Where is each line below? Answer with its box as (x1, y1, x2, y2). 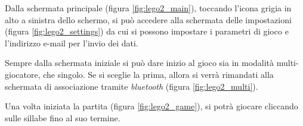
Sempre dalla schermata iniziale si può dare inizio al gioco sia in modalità (5, 56, 274, 69)
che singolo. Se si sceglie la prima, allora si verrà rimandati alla (43, 68, 274, 80)
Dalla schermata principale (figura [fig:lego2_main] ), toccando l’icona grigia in (5, 2, 292, 14)
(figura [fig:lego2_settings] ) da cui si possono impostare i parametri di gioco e (5, 25, 289, 37)
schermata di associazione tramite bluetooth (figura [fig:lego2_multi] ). (5, 80, 258, 92)
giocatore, (5, 68, 41, 80)
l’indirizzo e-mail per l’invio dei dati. (5, 36, 138, 49)
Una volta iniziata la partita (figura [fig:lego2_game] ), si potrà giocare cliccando (5, 100, 298, 112)
